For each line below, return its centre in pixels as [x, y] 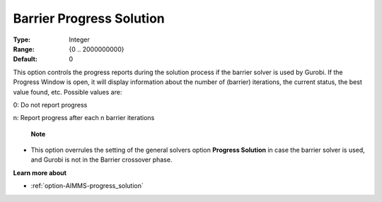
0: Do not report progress [50, 105]
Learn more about [40, 172]
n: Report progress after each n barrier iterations [84, 118]
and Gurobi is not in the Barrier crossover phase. [102, 160]
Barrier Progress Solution [89, 18]
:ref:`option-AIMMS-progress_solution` [87, 186]
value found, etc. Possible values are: [68, 92]
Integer [79, 40]
